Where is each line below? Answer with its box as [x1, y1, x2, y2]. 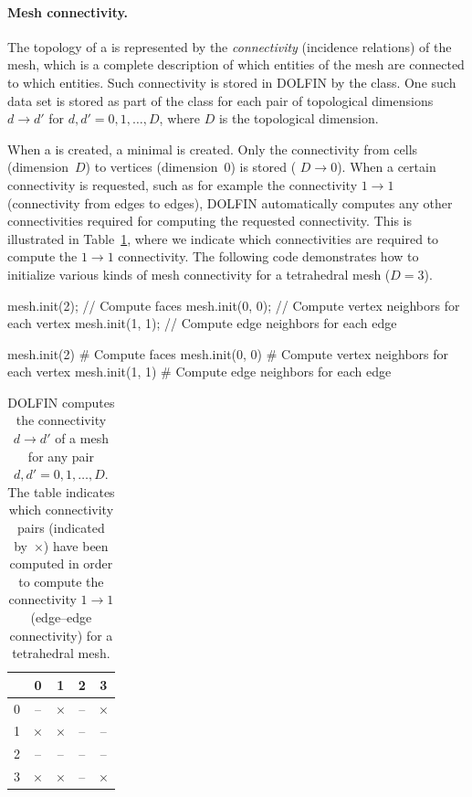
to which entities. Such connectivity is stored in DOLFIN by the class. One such [7, 72, 456, 91]
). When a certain [337, 157, 436, 176]
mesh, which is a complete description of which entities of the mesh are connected [7, 55, 465, 74]
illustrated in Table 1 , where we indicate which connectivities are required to [7, 228, 439, 248]
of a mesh [55, 429, 109, 448]
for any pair [27, 446, 94, 465]
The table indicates [7, 482, 115, 501]
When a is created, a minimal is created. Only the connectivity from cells [7, 139, 418, 158]
